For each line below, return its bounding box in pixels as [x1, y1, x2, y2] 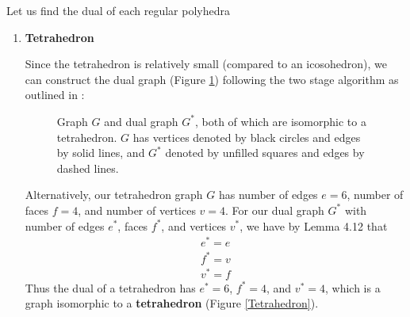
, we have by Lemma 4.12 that [239, 217, 388, 234]
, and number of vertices [78, 201, 196, 218]
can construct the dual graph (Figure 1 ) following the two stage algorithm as [25, 71, 399, 87]
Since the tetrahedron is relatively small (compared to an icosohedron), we [25, 55, 387, 72]
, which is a [324, 279, 381, 296]
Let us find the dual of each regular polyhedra [6, 2, 230, 18]
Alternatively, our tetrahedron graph [25, 186, 203, 203]
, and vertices [161, 217, 227, 234]
